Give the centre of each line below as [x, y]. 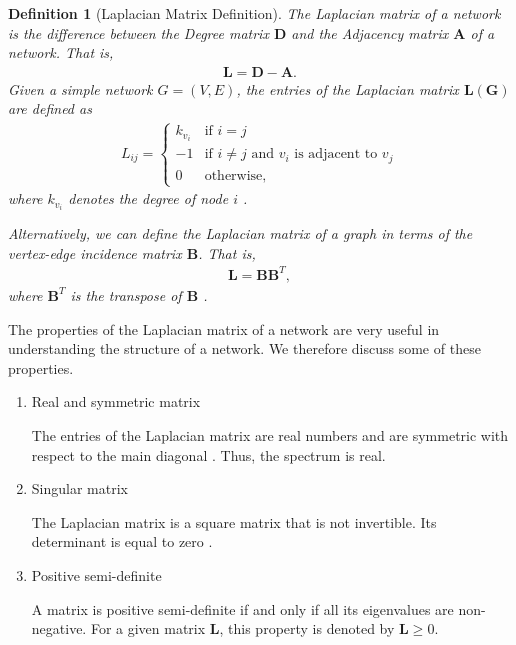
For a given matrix [148, 628]
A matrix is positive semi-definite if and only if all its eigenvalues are [242, 608]
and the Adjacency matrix [370, 32]
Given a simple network [80, 88]
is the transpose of [126, 294]
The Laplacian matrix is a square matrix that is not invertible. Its [234, 521]
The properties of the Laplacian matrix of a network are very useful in [224, 328]
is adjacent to [336, 154]
